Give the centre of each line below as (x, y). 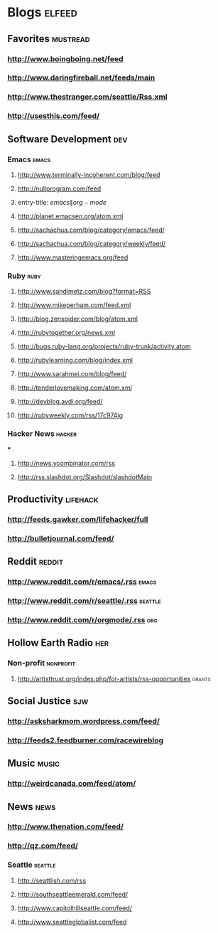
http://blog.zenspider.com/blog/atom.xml (78, 319)
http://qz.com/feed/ (43, 846)
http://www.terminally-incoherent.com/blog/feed (89, 174)
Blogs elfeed (43, 12)
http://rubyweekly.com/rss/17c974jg (70, 415)
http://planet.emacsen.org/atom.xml (70, 216)
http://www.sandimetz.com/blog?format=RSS (84, 292)
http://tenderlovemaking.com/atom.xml (75, 388)
